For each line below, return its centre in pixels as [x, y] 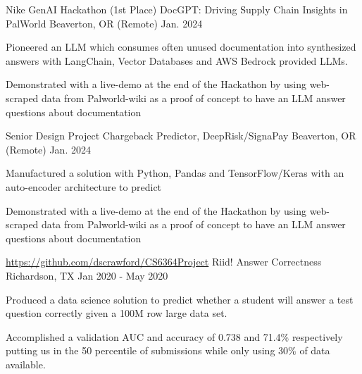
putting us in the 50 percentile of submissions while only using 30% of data [168, 350]
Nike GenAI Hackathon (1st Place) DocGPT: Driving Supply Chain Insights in [177, 9]
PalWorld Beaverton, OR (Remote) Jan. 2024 [104, 23]
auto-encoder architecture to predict [84, 186]
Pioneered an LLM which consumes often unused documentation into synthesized [181, 47]
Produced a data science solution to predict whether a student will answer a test [180, 299]
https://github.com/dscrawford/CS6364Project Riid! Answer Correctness [164, 262]
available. [26, 364]
